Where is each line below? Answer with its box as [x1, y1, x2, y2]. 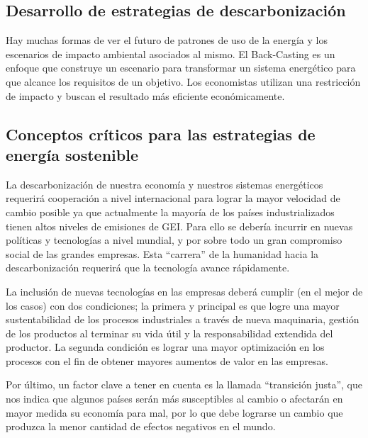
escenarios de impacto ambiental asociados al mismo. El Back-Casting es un [6, 46, 335, 61]
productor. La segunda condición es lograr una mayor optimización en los [6, 339, 325, 354]
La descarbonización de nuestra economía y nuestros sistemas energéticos [6, 176, 323, 191]
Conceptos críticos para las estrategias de [6, 123, 316, 145]
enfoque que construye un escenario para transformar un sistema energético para [6, 60, 356, 75]
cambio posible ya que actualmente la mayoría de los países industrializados [6, 204, 335, 219]
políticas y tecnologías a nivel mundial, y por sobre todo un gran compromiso [6, 232, 342, 247]
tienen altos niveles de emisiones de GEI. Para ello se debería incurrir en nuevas [6, 218, 353, 233]
